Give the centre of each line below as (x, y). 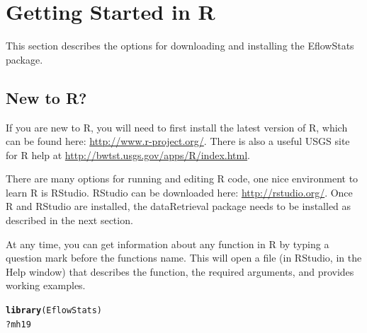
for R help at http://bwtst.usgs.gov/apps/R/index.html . (128, 154)
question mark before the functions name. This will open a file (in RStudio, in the (184, 258)
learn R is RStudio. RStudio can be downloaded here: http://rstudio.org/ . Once (179, 192)
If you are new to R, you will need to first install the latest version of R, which (177, 127)
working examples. (46, 285)
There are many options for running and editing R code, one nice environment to (182, 179)
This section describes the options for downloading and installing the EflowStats (180, 46)
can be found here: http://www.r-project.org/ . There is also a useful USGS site (178, 141)
